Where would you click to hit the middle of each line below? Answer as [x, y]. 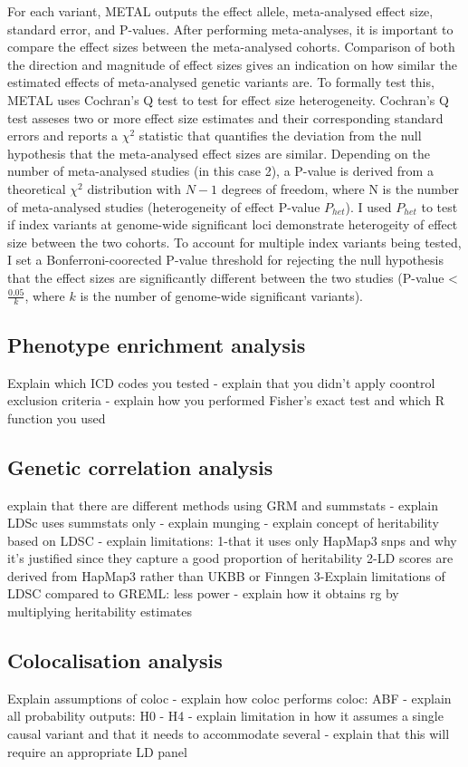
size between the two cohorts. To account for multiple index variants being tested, [234, 242]
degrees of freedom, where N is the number [340, 188]
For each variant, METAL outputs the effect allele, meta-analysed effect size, [220, 11]
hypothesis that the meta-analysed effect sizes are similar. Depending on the [219, 153]
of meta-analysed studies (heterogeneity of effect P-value [164, 206]
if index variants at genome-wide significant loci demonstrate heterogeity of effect [233, 224]
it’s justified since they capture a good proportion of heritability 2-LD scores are [230, 558]
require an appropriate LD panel [97, 751]
